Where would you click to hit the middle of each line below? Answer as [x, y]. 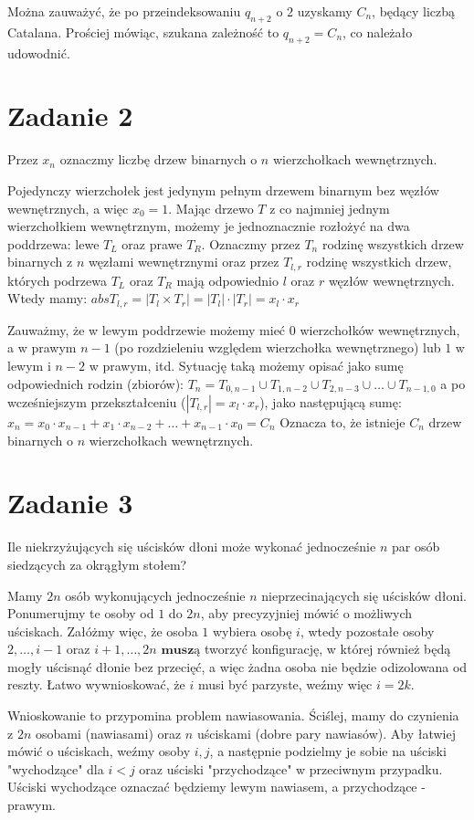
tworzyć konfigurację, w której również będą [327, 649]
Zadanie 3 [70, 503]
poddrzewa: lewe [53, 243]
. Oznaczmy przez [251, 243]
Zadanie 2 [70, 116]
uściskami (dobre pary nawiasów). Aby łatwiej [326, 733]
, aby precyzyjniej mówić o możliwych [306, 613]
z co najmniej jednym [330, 208]
